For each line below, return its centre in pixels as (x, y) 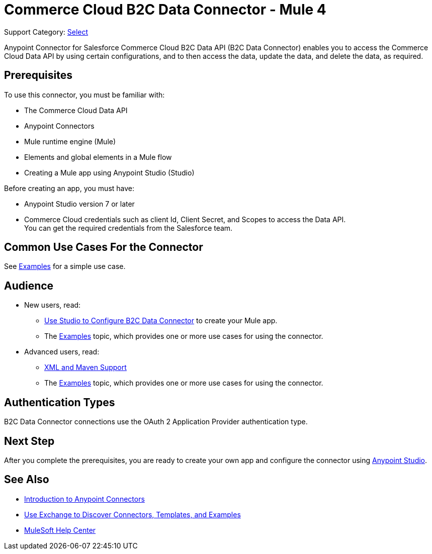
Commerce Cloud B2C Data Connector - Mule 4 (165, 10)
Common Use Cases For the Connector (104, 247)
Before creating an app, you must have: (69, 188)
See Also (27, 480)
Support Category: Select (46, 32)
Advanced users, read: (62, 352)
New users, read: (53, 305)
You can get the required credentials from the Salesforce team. (128, 228)
